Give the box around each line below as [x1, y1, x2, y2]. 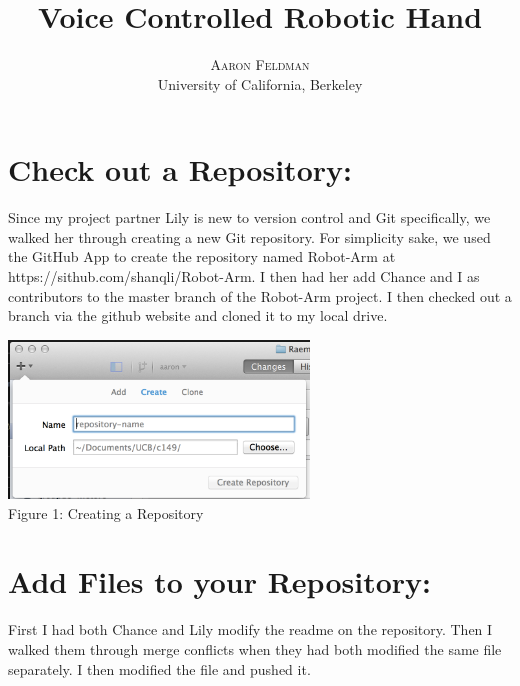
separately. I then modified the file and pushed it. [8, 658, 311, 679]
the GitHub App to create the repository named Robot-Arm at [8, 246, 396, 267]
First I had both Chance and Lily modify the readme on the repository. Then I [8, 619, 493, 640]
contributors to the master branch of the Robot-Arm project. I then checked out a [8, 285, 512, 306]
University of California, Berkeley [157, 73, 363, 94]
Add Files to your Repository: [8, 561, 431, 602]
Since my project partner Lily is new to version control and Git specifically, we [8, 207, 491, 228]
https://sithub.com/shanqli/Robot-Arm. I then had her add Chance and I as [8, 266, 480, 287]
